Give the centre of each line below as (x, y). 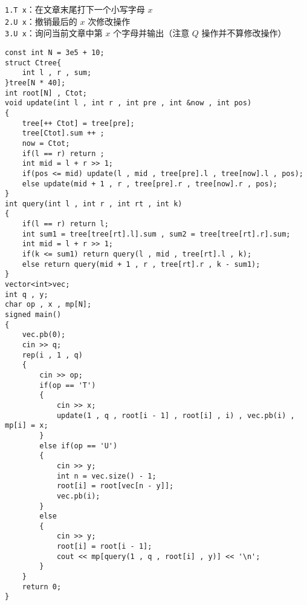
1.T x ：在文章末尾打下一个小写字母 (75, 9)
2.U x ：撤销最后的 (41, 21)
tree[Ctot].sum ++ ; (63, 133)
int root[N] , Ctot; (46, 93)
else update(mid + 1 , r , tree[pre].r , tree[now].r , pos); (150, 184)
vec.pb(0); (44, 335)
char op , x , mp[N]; (48, 305)
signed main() (33, 315)
